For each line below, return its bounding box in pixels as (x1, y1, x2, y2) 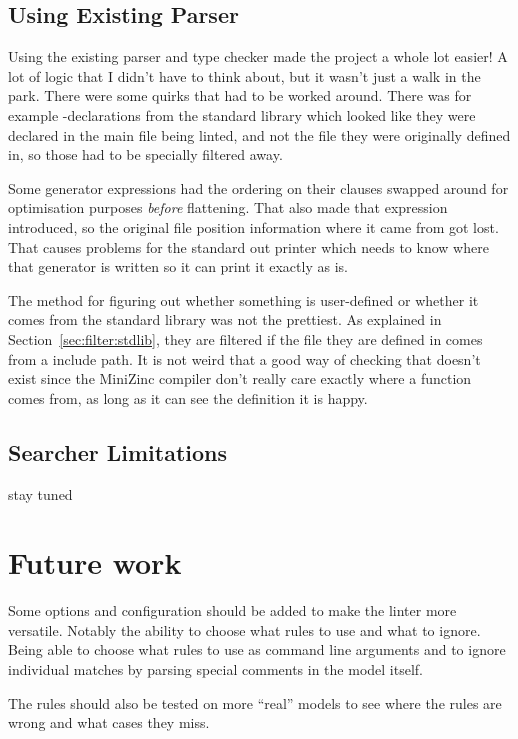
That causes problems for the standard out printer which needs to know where (8, 236, 489, 257)
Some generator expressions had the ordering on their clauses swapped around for (8, 177, 509, 198)
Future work (8, 542, 182, 583)
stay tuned (8, 483, 73, 504)
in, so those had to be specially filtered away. (8, 144, 283, 165)
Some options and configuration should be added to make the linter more (8, 600, 457, 621)
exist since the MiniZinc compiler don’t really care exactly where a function (8, 368, 472, 389)
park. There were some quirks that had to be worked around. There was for (8, 85, 472, 106)
